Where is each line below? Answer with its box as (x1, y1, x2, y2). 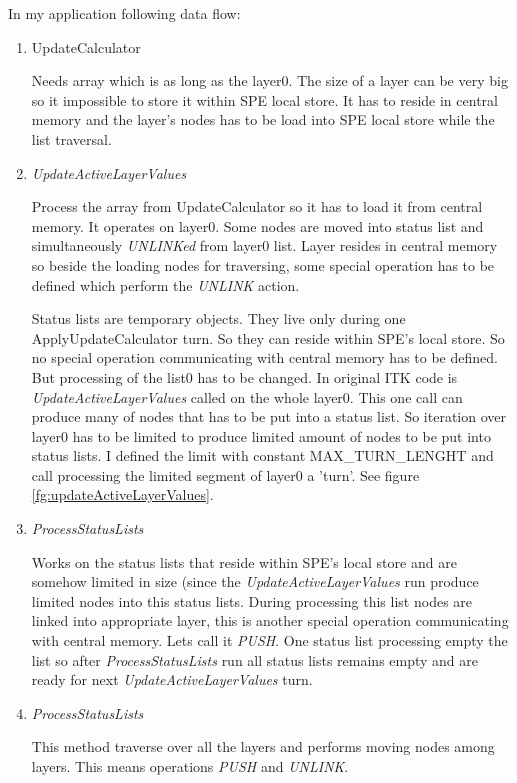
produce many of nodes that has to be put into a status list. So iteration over (31, 406, 506, 427)
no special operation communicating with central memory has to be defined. (31, 347, 498, 368)
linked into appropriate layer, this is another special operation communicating (31, 610, 509, 631)
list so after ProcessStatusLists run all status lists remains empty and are (31, 649, 479, 670)
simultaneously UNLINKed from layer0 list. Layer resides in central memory (31, 235, 498, 256)
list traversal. (31, 128, 112, 149)
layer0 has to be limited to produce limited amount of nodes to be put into (31, 425, 491, 446)
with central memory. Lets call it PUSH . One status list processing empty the (31, 630, 508, 651)
